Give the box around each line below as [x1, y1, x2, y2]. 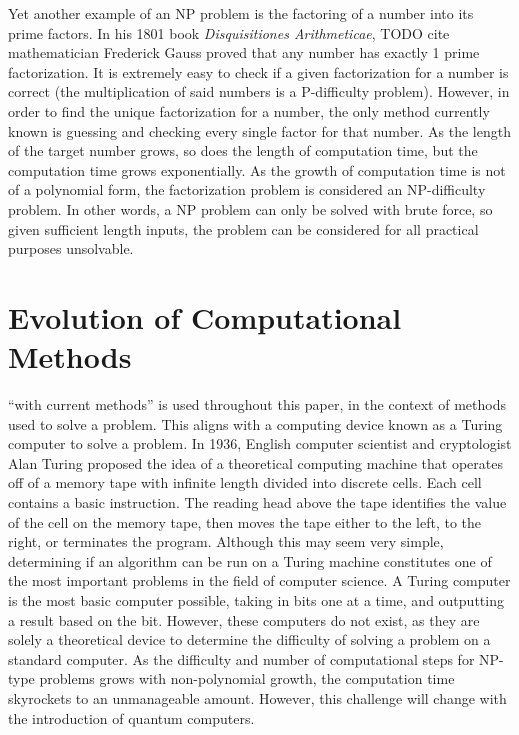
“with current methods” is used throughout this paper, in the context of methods [8, 394, 506, 415]
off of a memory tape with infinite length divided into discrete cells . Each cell [8, 472, 482, 493]
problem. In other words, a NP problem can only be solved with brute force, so [8, 198, 493, 219]
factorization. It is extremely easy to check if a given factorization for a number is [8, 61, 509, 82]
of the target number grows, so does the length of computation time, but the [8, 140, 478, 161]
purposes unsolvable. [8, 238, 134, 259]
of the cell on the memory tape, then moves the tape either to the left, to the [8, 511, 481, 532]
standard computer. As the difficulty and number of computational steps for [8, 648, 475, 669]
